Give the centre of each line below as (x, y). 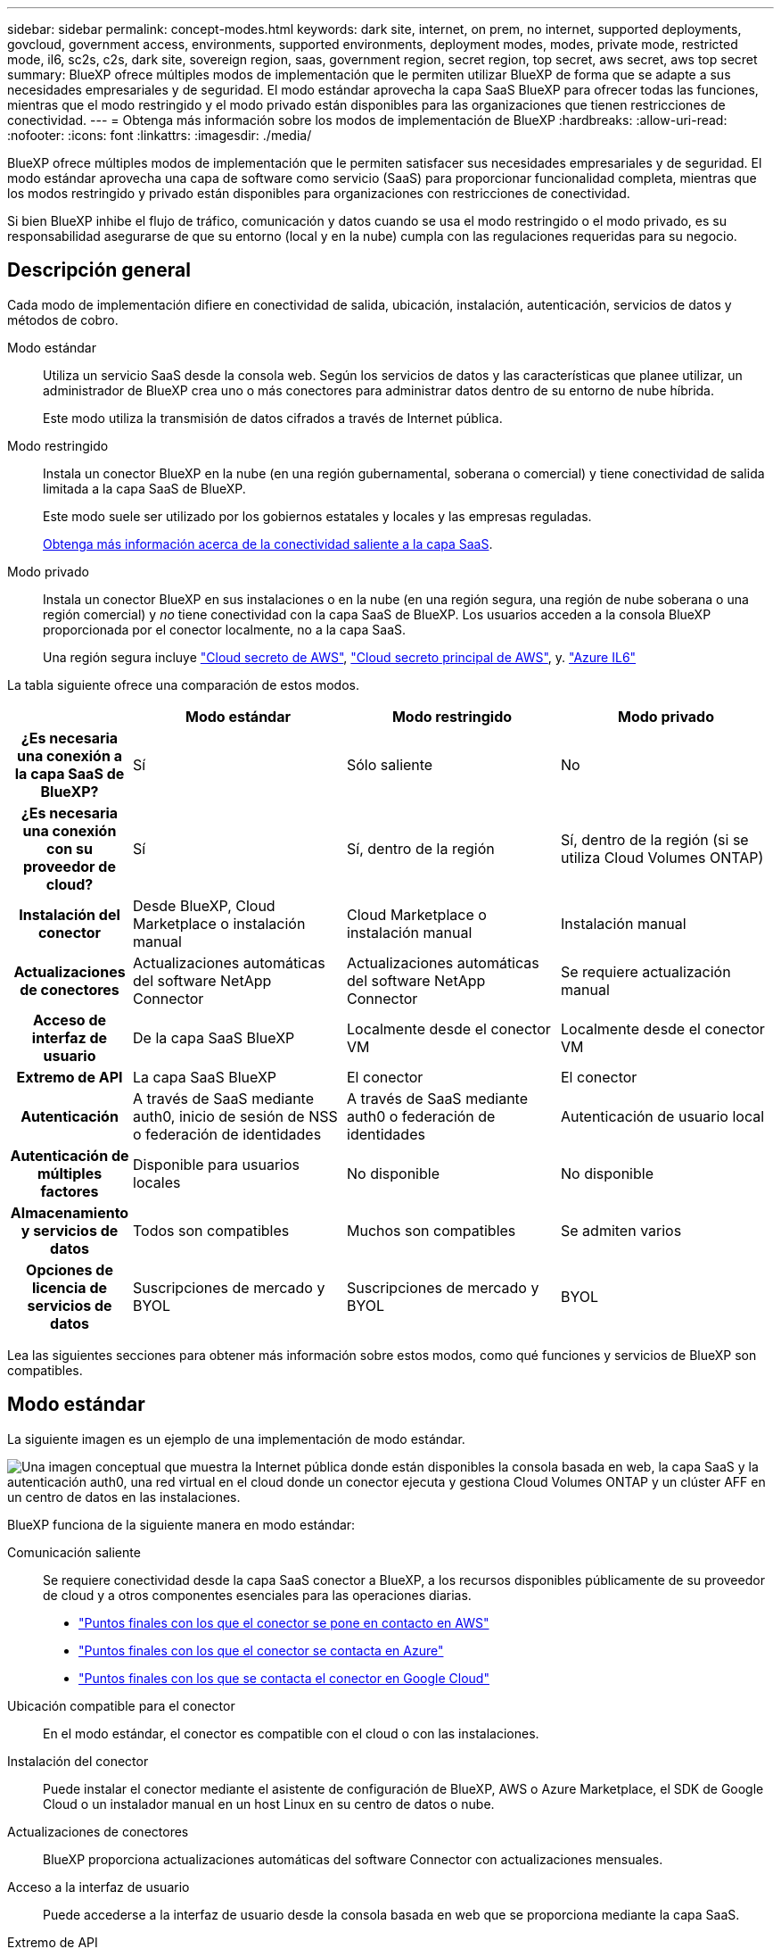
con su (70, 848)
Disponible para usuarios (216, 1164)
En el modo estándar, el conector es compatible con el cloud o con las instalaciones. (291, 1733)
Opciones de (70, 1269)
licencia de (70, 1287)
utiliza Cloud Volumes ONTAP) (662, 857)
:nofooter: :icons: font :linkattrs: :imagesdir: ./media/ (160, 135)
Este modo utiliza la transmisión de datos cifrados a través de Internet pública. (273, 418)
